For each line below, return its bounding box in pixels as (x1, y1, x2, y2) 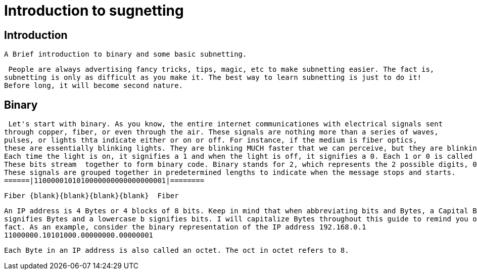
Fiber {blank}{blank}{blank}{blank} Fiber (4, 192, 179, 200)
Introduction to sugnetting (4, 2, 184, 19)
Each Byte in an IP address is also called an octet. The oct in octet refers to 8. (4, 246, 349, 255)
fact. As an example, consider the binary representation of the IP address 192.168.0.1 (4, 223, 366, 232)
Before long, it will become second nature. (4, 81, 183, 90)
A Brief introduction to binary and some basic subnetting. (4, 50, 247, 59)
